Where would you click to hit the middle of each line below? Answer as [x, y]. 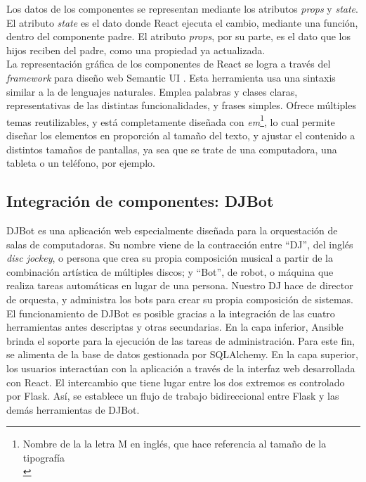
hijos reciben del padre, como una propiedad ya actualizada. [136, 50]
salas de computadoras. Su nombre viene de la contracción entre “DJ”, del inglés [180, 244]
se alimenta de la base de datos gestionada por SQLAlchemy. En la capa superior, [182, 354]
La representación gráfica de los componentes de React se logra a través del [169, 64]
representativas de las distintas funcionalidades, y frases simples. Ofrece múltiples [181, 105]
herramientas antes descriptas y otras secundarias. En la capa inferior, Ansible [175, 327]
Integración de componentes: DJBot [140, 201]
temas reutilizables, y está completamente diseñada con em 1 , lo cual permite [171, 120]
